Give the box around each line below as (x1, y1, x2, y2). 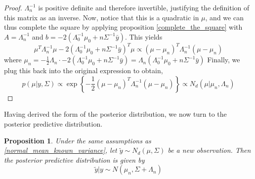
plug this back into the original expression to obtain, (4, 65, 163, 76)
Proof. (4, 2, 22, 12)
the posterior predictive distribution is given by (4, 154, 145, 165)
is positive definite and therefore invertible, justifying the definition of (38, 2, 250, 12)
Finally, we (207, 54, 240, 65)
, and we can (205, 12, 244, 22)
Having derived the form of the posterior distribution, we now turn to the (4, 109, 227, 119)
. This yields (125, 31, 163, 42)
